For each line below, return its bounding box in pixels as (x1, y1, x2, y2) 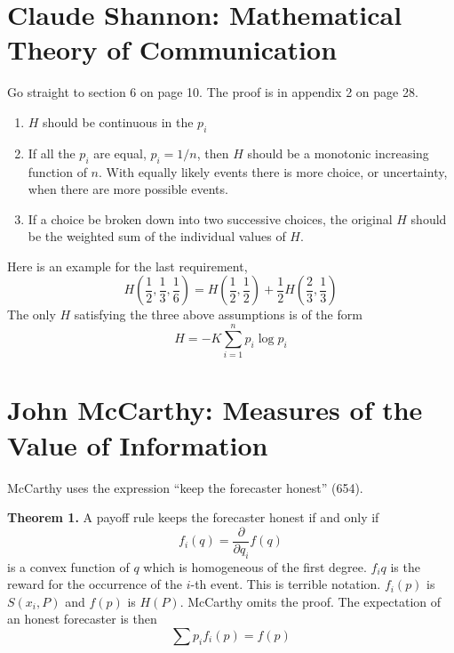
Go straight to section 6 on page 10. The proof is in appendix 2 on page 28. (7, 83, 418, 101)
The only (7, 305, 56, 324)
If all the (28, 143, 76, 162)
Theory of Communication (7, 31, 338, 68)
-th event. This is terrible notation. (190, 575, 381, 593)
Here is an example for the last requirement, (7, 256, 248, 275)
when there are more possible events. (28, 180, 228, 198)
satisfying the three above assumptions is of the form (74, 305, 362, 324)
